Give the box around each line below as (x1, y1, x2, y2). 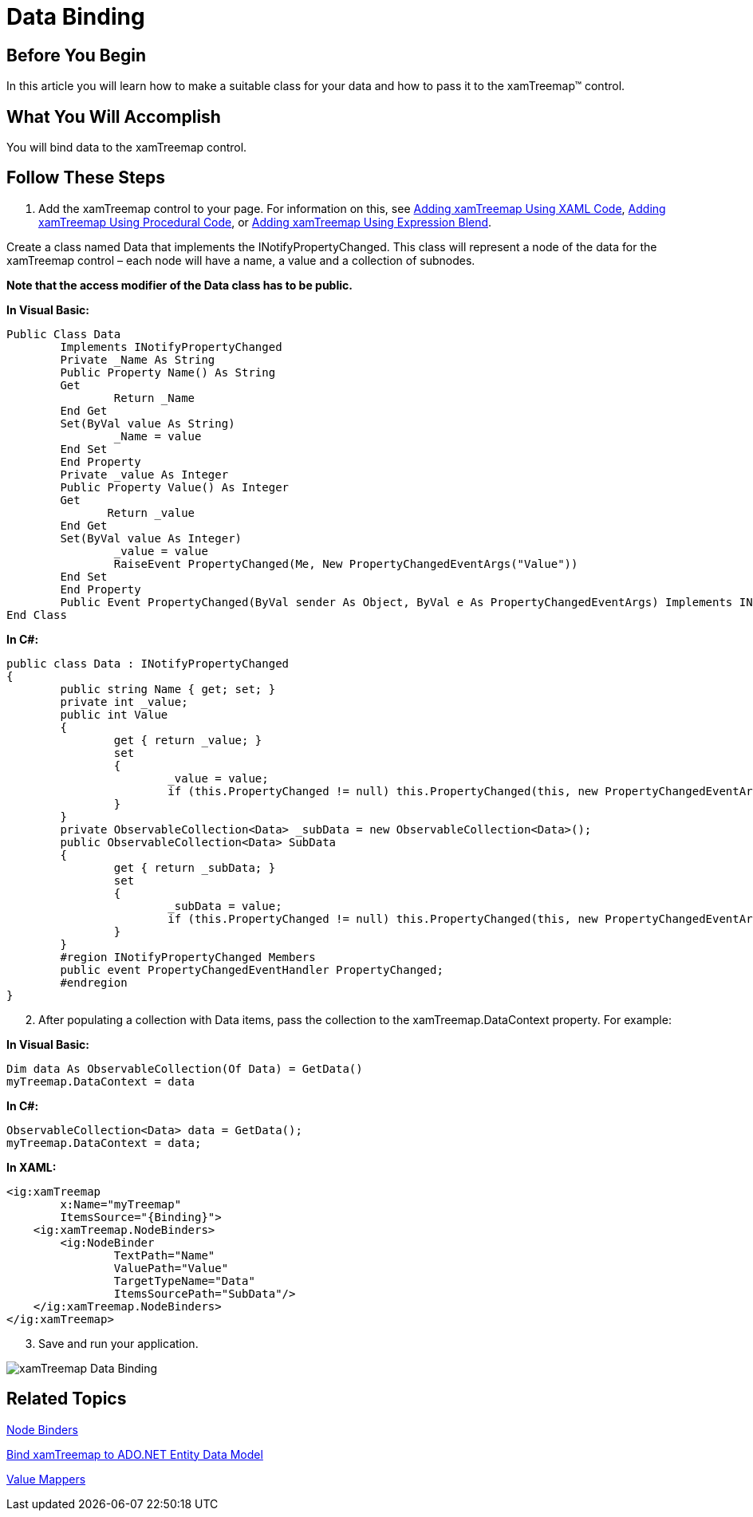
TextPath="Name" (113, 1248, 215, 1262)
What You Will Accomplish (6, 106, 221, 127)
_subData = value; (168, 899, 282, 912)
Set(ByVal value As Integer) (60, 531, 242, 545)
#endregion (60, 975, 128, 989)
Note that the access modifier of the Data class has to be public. (6, 278, 353, 292)
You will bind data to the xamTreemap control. (6, 140, 247, 155)
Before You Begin (6, 45, 147, 65)
